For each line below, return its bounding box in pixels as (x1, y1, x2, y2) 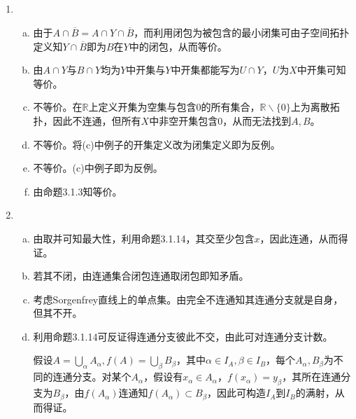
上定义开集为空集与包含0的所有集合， (88, 99, 260, 114)
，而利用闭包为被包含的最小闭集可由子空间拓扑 (134, 25, 350, 39)
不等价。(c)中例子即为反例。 (33, 160, 163, 175)
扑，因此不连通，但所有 (33, 113, 141, 128)
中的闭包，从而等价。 (129, 39, 227, 53)
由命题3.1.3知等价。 (33, 184, 122, 198)
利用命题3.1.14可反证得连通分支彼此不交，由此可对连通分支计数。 (33, 329, 333, 343)
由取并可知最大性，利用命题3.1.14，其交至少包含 (33, 231, 255, 245)
